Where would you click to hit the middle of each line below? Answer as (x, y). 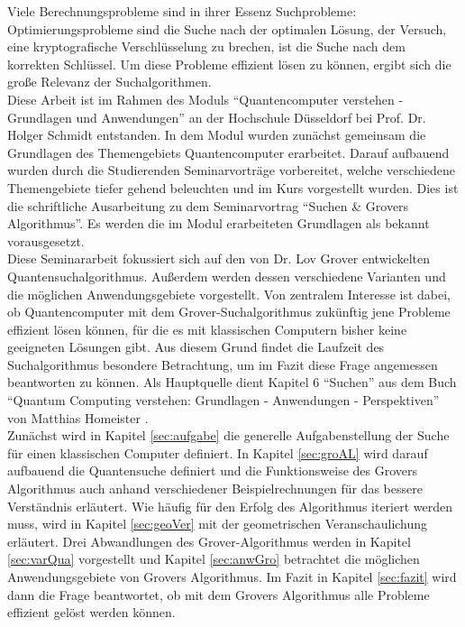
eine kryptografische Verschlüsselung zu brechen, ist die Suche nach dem (206, 46)
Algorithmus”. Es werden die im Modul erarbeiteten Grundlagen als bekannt (219, 223)
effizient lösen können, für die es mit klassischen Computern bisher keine (207, 329)
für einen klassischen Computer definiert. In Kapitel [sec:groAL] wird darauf (218, 452)
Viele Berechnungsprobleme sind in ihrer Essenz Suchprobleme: (182, 11)
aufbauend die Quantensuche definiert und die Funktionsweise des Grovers (213, 470)
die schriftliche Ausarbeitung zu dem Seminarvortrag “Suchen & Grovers (208, 205)
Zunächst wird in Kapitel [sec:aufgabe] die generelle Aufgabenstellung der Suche (228, 435)
